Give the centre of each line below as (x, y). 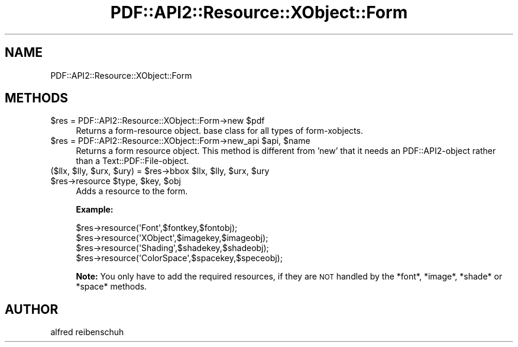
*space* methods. (111, 287)
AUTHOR (32, 309)
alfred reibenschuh (87, 332)
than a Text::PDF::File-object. (132, 161)
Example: (95, 210)
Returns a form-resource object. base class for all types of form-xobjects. (219, 131)
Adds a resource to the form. (132, 191)
